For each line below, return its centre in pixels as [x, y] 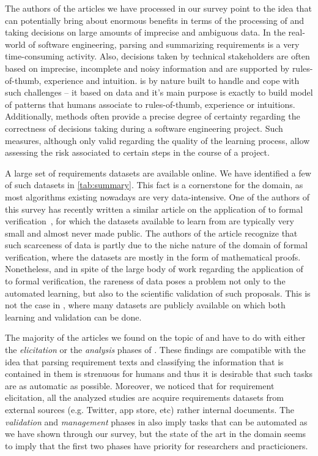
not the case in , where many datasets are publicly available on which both [145, 305]
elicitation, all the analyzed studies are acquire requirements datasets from [144, 397]
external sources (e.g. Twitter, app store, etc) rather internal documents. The [150, 409]
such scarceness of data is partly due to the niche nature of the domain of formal [156, 245]
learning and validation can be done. [73, 317]
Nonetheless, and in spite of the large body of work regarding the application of [154, 269]
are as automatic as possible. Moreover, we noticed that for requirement [140, 385]
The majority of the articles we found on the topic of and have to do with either [155, 337]
